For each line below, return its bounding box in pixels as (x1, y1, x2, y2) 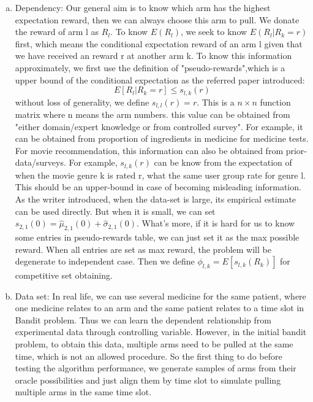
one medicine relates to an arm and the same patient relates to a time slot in (15, 301, 304, 314)
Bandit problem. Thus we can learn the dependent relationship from (15, 313, 271, 326)
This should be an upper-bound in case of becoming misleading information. (15, 180, 301, 193)
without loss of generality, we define (15, 95, 149, 108)
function (260, 95, 291, 108)
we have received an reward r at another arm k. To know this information (15, 49, 292, 62)
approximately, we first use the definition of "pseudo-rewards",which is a (15, 61, 285, 74)
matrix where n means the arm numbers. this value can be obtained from (15, 108, 290, 121)
